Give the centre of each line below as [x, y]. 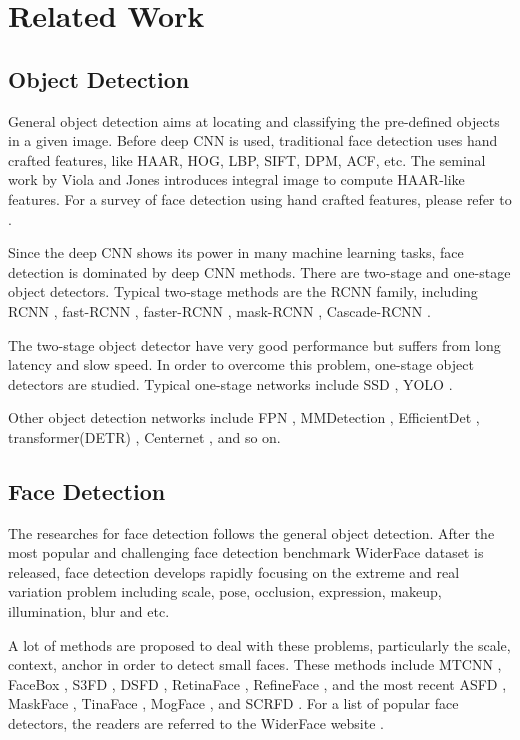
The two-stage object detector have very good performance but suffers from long [254, 344]
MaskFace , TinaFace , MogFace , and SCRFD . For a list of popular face [233, 703]
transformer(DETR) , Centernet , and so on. [144, 436]
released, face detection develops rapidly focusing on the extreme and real [234, 571]
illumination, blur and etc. [89, 611]
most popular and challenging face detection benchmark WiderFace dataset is [246, 552]
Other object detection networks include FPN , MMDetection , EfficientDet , [244, 417]
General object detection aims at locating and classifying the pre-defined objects [254, 120]
